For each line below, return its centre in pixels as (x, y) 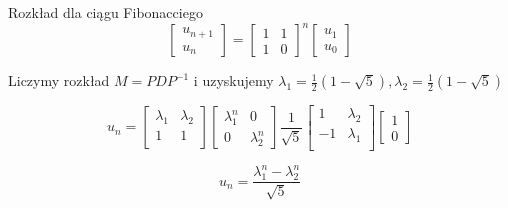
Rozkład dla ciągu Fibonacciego (105, 12)
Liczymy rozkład (59, 80)
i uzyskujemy (233, 80)
